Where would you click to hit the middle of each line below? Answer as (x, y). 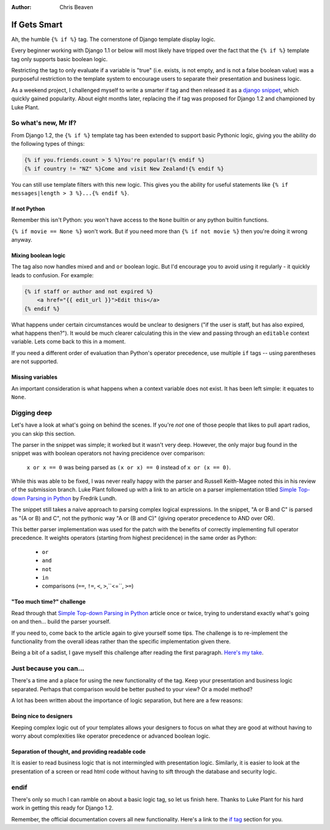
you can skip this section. (43, 433)
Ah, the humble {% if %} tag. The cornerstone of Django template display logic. (113, 39)
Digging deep (31, 413)
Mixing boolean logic (38, 256)
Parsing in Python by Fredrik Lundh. (72, 498)
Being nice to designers (42, 716)
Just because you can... (48, 668)
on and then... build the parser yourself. (61, 622)
